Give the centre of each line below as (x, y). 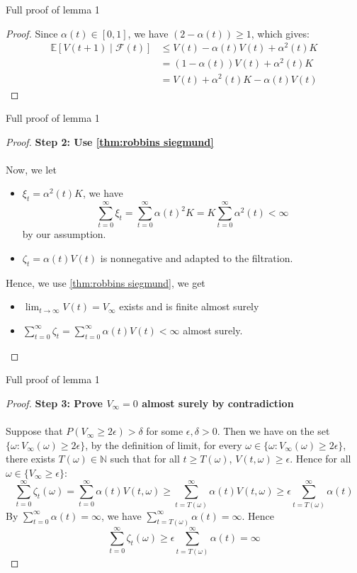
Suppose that (34, 431)
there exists (30, 459)
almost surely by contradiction (218, 403)
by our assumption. (64, 234)
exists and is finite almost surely (189, 306)
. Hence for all (321, 459)
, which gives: (280, 33)
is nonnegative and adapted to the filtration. (197, 258)
